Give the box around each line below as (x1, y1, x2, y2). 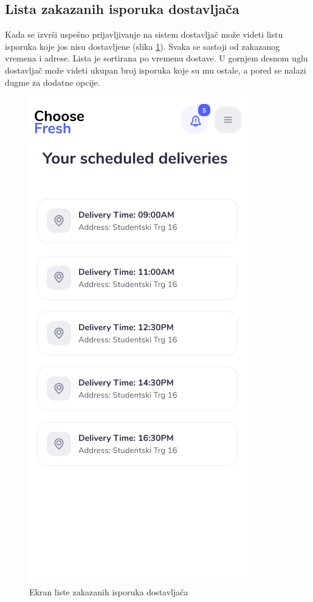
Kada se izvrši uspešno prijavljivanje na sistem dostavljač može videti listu (5, 28, 283, 41)
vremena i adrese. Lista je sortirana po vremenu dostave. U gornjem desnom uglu (5, 52, 308, 64)
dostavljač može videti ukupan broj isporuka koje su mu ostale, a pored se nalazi (5, 63, 306, 76)
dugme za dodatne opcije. (5, 75, 100, 88)
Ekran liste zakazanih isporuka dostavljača (29, 585, 188, 598)
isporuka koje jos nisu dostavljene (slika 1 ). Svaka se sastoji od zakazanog (5, 40, 280, 52)
